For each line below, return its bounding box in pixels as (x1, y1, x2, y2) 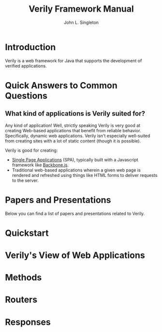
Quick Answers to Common (5, 80, 118, 91)
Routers (5, 294, 38, 305)
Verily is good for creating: (5, 147, 58, 153)
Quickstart (5, 227, 49, 239)
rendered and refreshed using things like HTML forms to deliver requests (12, 172, 158, 178)
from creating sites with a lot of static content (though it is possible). (5, 138, 141, 144)
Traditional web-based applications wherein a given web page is (12, 167, 141, 173)
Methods (5, 272, 42, 283)
